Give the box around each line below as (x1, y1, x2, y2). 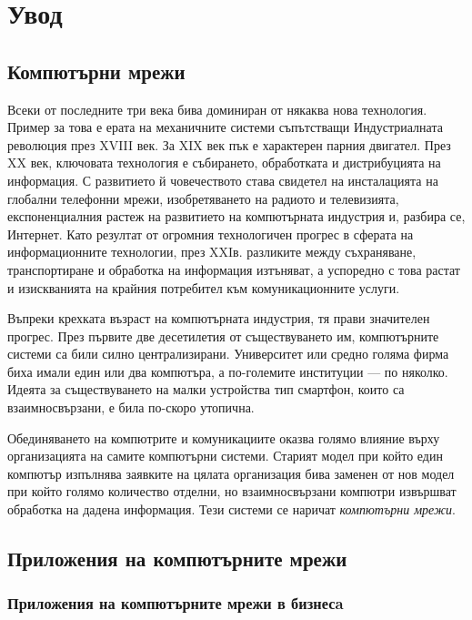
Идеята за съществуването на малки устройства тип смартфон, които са (7, 380, 405, 399)
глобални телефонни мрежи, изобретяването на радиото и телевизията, (7, 188, 399, 208)
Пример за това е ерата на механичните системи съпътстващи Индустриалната (7, 117, 443, 137)
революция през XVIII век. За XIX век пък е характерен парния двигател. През (7, 135, 451, 154)
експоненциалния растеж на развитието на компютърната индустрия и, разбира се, (7, 207, 466, 226)
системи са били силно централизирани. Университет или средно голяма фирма (7, 344, 449, 363)
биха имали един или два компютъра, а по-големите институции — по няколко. (7, 361, 448, 381)
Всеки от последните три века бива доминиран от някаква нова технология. (7, 99, 427, 118)
